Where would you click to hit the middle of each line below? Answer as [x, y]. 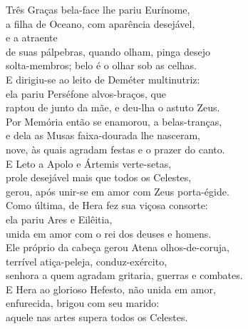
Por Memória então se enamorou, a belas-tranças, [114, 121]
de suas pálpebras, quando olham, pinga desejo [108, 51]
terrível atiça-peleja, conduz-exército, [87, 261]
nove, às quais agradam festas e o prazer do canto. [115, 149]
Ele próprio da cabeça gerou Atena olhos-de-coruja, [118, 247]
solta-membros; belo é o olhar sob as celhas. [101, 65]
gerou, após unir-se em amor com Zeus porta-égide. [118, 191]
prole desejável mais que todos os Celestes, [99, 177]
